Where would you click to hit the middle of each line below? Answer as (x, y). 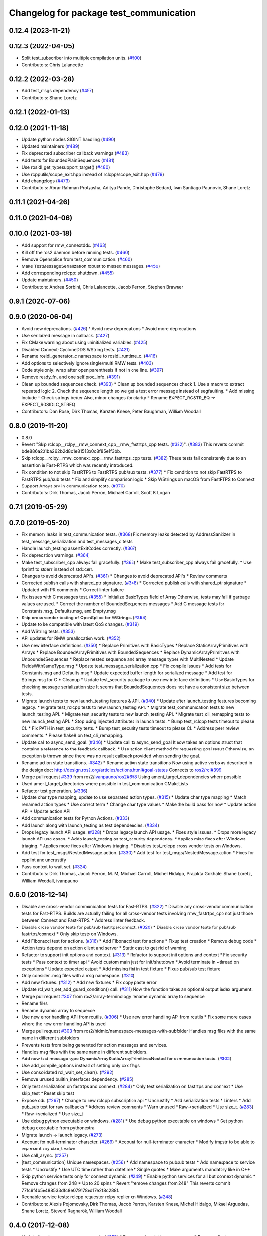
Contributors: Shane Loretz (49, 98)
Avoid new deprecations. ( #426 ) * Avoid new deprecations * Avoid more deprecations (109, 328)
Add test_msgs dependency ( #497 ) (58, 91)
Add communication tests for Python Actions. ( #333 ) (75, 818)
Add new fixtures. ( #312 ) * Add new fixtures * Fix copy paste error (89, 982)
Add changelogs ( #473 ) (46, 181)
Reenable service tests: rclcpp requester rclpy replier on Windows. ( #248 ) (97, 1197)
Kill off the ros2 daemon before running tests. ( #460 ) (75, 252)
